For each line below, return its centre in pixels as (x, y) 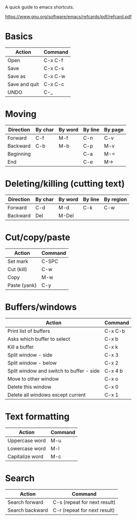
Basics (19, 37)
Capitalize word (25, 456)
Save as (17, 76)
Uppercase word (27, 440)
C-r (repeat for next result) (84, 510)
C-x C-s (54, 68)
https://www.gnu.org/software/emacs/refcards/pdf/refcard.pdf (68, 16)
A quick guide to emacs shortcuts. (40, 7)
